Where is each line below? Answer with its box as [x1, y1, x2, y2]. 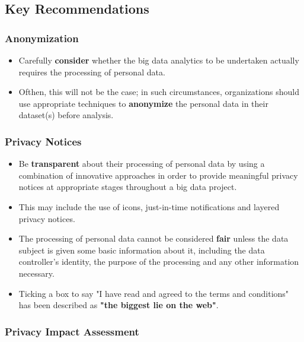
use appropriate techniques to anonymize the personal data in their [18, 97, 268, 109]
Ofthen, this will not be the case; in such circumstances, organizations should [18, 85, 299, 98]
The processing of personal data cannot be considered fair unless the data [18, 232, 289, 245]
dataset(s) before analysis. [18, 109, 114, 121]
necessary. [18, 267, 55, 279]
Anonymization [5, 30, 79, 45]
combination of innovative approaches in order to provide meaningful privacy [18, 169, 298, 181]
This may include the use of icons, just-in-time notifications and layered [18, 200, 280, 213]
